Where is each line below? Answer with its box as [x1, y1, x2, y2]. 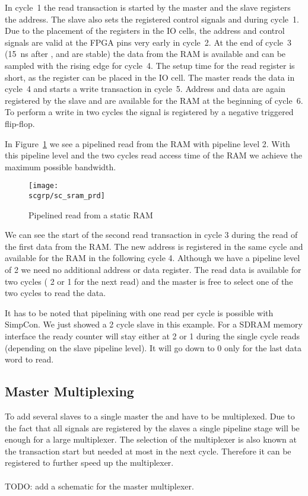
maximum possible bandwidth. [5, 160, 116, 173]
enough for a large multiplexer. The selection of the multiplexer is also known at [5, 433, 297, 446]
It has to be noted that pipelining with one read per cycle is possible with [5, 306, 274, 319]
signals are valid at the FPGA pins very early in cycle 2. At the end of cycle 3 [5, 36, 292, 48]
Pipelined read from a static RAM [28, 208, 153, 221]
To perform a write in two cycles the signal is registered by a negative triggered [5, 106, 294, 118]
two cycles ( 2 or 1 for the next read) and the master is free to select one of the [5, 275, 293, 287]
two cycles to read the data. [5, 287, 106, 299]
